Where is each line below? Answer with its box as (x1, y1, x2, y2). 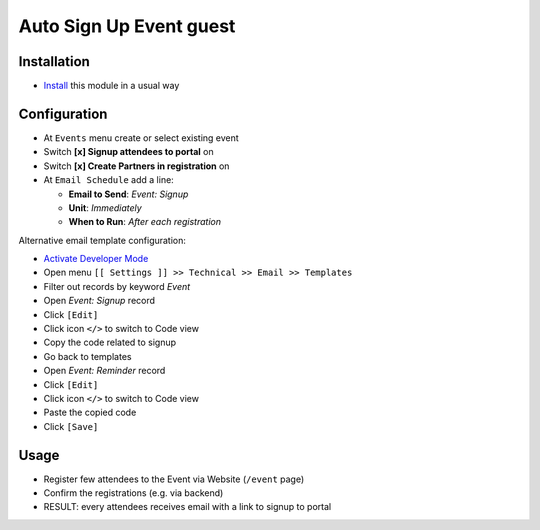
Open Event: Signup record (43, 295, 155, 307)
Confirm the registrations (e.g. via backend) (43, 487, 224, 499)
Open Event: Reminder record (43, 365, 166, 377)
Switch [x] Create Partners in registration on (43, 160, 230, 172)
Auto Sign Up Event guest (18, 15, 236, 37)
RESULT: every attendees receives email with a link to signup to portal (43, 501, 332, 513)
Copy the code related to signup (43, 336, 177, 349)
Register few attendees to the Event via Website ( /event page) (43, 473, 305, 485)
